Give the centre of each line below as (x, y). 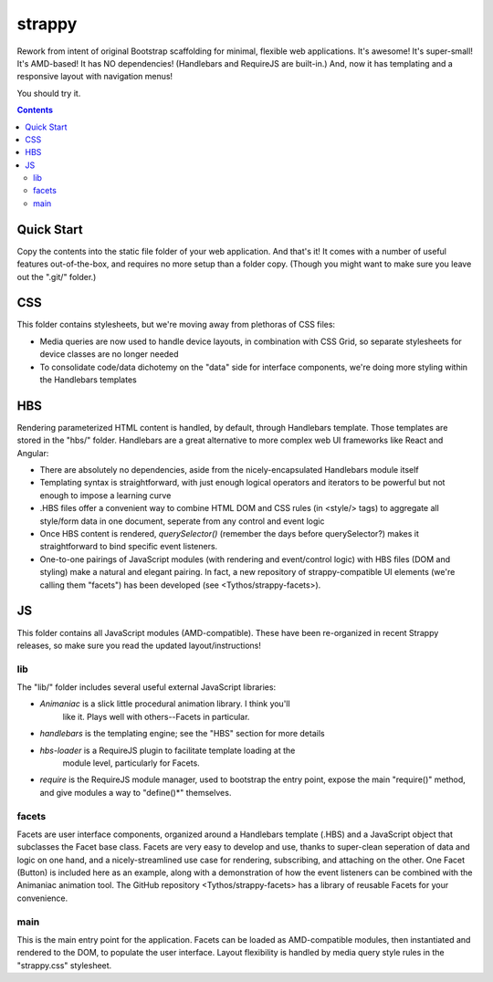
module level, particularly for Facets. (131, 763)
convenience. (42, 898)
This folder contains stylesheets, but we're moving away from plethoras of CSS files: (176, 325)
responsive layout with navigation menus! (95, 77)
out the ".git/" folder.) (57, 277)
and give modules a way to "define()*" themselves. (136, 792)
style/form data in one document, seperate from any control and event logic (182, 521)
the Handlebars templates (88, 380)
